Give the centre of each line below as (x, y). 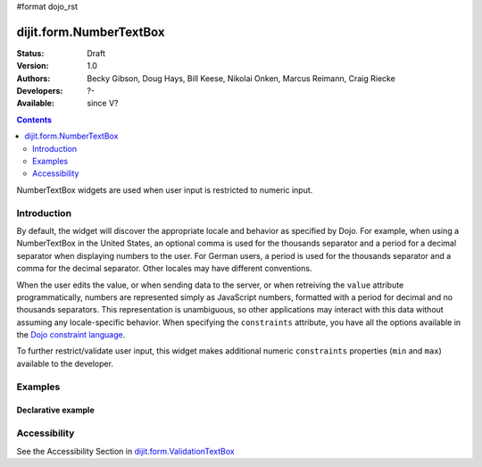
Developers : (40, 91)
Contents (34, 120)
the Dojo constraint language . (71, 335)
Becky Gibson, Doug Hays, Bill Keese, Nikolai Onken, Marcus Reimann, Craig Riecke (241, 78)
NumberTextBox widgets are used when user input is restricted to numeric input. (165, 190)
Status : (30, 53)
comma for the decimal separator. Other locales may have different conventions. (164, 269)
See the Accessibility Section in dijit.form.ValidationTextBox (126, 451)
